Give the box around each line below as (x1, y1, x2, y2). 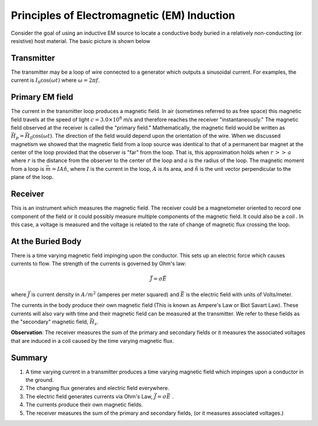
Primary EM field (11, 92, 74, 103)
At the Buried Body (11, 236, 82, 246)
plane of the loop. (11, 174, 54, 181)
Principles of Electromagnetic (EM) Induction (11, 9, 236, 22)
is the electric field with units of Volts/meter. (185, 290, 293, 298)
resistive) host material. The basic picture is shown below (11, 37, 150, 44)
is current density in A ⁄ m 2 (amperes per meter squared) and (31, 290, 180, 298)
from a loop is (11, 165, 45, 172)
